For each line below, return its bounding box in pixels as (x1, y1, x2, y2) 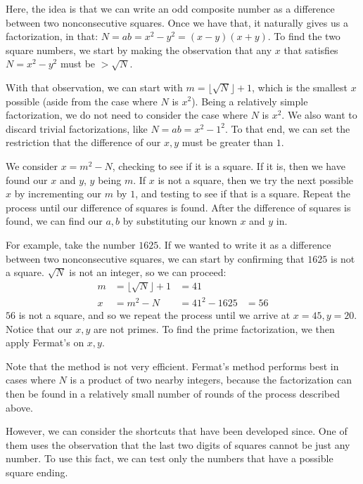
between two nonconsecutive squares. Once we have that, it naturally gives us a (6, 15, 348, 30)
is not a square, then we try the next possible (158, 172, 354, 187)
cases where (6, 372, 56, 387)
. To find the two (267, 29, 340, 44)
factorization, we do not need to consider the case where (6, 107, 248, 122)
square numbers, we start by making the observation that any (6, 42, 272, 57)
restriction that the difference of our (6, 135, 161, 150)
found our (6, 172, 48, 187)
